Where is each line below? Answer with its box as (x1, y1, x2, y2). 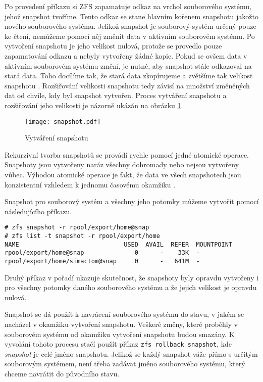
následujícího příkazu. (5, 206, 72, 216)
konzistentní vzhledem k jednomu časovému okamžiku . (5, 179, 176, 189)
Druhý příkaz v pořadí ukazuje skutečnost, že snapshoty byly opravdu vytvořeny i (5, 272, 259, 282)
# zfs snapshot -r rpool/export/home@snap (5, 224, 149, 231)
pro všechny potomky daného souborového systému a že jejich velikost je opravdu (5, 282, 257, 293)
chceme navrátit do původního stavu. (5, 368, 120, 379)
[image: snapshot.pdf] (25, 118, 101, 125)
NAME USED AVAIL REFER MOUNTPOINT (5, 241, 233, 248)
